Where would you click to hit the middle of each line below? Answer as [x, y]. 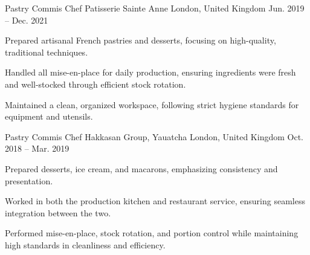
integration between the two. [58, 212]
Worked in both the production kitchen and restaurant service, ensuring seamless [155, 201]
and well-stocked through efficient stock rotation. [95, 84]
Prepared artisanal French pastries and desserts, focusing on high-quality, [140, 40]
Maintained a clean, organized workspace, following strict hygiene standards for [152, 104]
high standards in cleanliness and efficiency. [85, 244]
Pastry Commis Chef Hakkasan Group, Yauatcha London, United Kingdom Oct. [154, 136]
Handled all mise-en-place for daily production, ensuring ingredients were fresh [150, 72]
